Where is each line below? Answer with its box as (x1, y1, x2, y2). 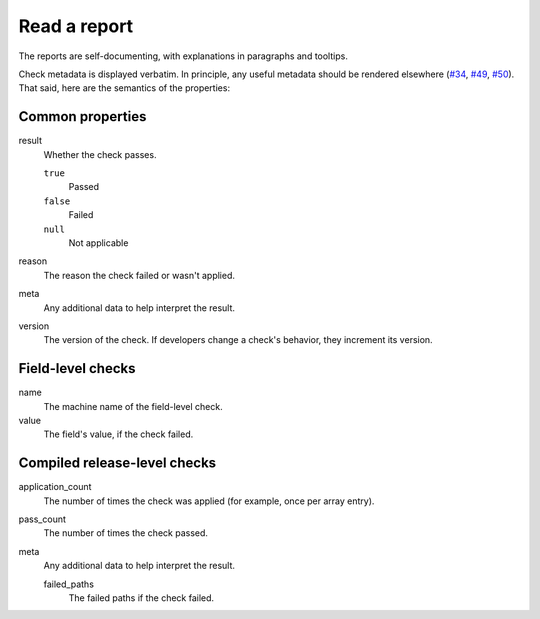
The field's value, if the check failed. (43, 428, 194, 440)
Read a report (18, 15, 134, 37)
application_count (18, 481, 92, 493)
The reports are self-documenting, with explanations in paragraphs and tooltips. (18, 50, 349, 62)
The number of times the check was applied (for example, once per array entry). (43, 495, 375, 507)
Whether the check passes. (43, 148, 157, 160)
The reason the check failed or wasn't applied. (43, 269, 235, 281)
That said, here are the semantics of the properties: (18, 82, 230, 94)
